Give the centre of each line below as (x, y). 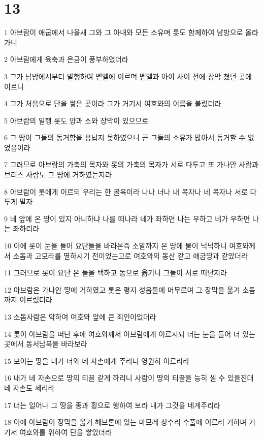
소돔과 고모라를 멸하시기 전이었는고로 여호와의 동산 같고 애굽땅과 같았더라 (130, 255)
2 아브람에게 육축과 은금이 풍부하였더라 (66, 59)
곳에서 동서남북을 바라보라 (46, 344)
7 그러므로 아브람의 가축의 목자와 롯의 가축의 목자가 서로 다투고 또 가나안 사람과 (131, 164)
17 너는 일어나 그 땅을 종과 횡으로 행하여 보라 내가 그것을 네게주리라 (112, 405)
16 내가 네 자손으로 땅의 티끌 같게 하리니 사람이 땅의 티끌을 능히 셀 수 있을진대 (129, 378)
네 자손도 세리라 (29, 387)
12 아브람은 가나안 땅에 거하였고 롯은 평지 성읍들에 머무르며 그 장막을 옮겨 (122, 289)
